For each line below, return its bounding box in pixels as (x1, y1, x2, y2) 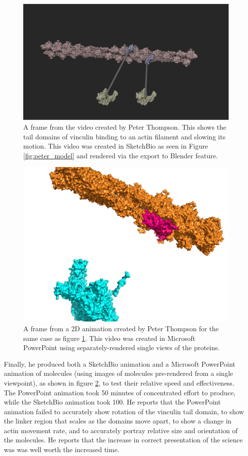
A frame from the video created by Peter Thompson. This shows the (23, 121, 227, 132)
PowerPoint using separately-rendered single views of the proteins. (23, 342, 220, 353)
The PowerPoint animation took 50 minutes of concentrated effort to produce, (4, 387, 236, 397)
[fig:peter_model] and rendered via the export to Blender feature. (23, 150, 218, 160)
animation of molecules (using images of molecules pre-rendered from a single (4, 368, 233, 378)
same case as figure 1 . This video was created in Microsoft (23, 333, 196, 343)
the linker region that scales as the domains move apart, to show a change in (4, 416, 232, 426)
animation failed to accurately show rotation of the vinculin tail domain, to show (4, 406, 244, 416)
